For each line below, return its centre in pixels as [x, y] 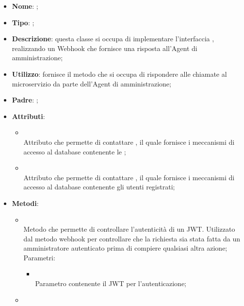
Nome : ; [25, 6]
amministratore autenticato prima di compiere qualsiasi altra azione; [125, 248]
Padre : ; [25, 100]
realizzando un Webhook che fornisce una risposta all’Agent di [105, 48]
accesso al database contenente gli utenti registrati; [99, 187]
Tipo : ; [23, 22]
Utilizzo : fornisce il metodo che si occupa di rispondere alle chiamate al [119, 74]
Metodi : [25, 203]
